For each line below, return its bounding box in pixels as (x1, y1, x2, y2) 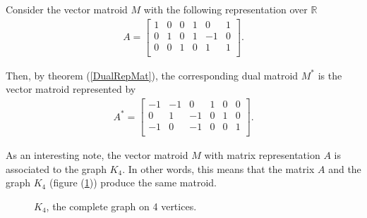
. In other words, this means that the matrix (122, 161, 315, 176)
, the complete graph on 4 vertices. (46, 198, 197, 213)
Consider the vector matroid (6, 2, 128, 16)
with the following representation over (143, 2, 308, 16)
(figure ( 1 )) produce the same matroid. (49, 175, 217, 190)
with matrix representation (204, 148, 320, 162)
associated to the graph (6, 161, 107, 176)
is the (318, 68, 342, 82)
